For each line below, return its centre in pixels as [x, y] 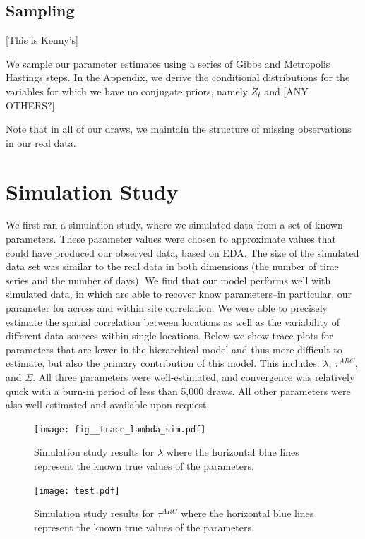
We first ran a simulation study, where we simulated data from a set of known [174, 225]
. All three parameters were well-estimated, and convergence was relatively [194, 377]
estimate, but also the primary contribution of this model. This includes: [163, 363]
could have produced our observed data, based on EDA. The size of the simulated [182, 252]
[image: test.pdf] [77, 491]
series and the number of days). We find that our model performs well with [168, 280]
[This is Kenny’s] [42, 40]
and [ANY [286, 91]
